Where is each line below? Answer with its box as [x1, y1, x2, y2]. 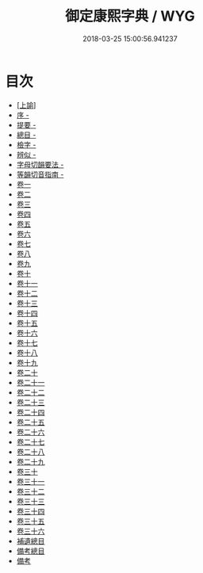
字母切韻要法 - [16, 159, 64, 169]
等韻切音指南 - [16, 170, 64, 179]
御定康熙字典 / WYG [65, 7, 195, 25]
